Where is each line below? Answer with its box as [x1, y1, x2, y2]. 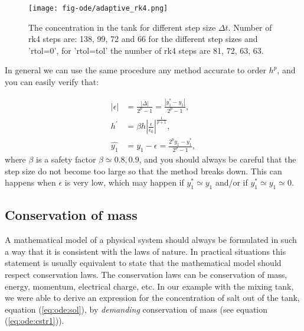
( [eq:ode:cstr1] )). [5, 314, 64, 327]
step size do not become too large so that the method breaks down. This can [5, 164, 282, 177]
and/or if [215, 176, 248, 189]
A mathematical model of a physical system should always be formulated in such [5, 233, 297, 246]
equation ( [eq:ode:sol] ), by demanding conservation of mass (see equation [5, 303, 268, 315]
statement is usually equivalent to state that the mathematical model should [5, 257, 282, 269]
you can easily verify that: [5, 76, 99, 88]
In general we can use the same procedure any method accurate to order [5, 64, 266, 76]
